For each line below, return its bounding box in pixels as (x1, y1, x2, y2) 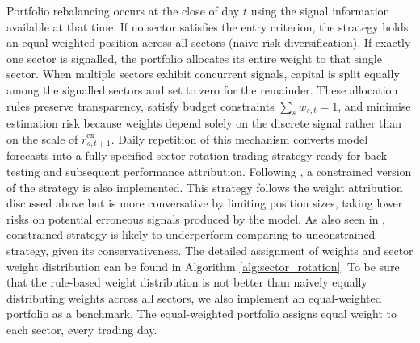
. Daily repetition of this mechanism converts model (111, 130, 368, 147)
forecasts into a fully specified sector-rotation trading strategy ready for (6, 147, 361, 164)
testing (6, 163, 40, 179)
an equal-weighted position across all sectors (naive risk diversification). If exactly (6, 34, 411, 51)
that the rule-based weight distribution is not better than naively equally (6, 274, 367, 291)
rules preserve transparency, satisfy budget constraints (6, 97, 275, 114)
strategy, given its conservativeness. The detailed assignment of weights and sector (6, 241, 414, 258)
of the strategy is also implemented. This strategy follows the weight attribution (6, 178, 403, 195)
